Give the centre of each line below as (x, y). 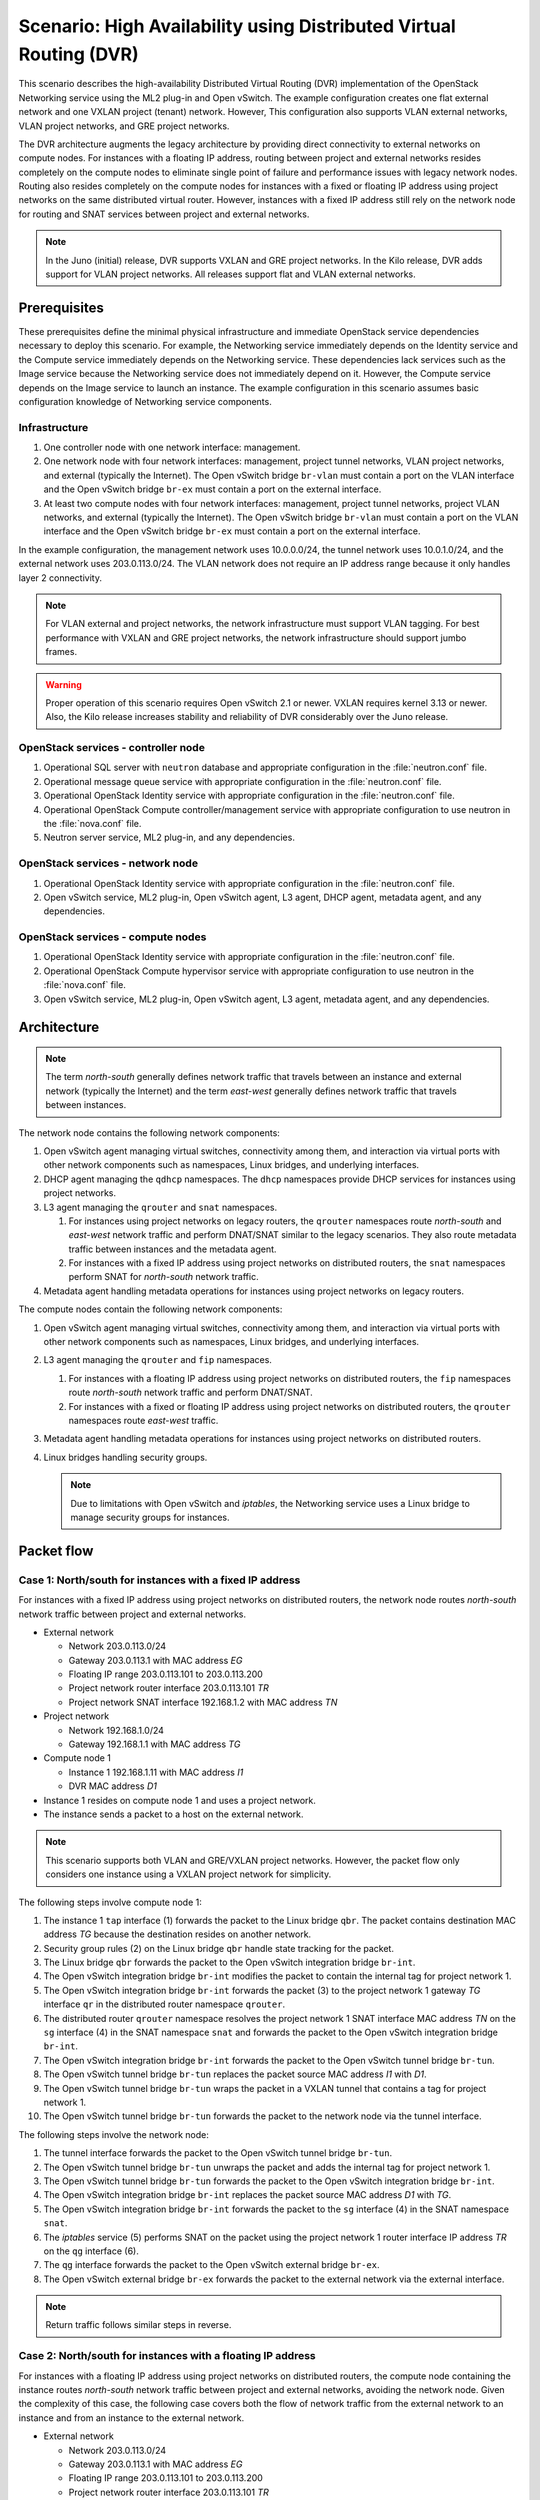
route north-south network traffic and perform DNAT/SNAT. (191, 1392)
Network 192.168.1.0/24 (116, 1730)
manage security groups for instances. (150, 1517)
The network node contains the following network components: (149, 1132)
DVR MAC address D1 (112, 1786)
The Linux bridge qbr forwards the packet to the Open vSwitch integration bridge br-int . (229, 1962)
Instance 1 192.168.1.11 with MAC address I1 (156, 1772)
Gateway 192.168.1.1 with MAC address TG (154, 1744)
